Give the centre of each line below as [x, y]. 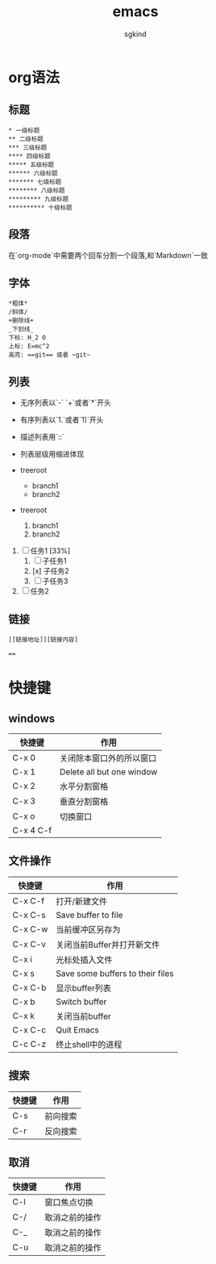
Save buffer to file [89, 915]
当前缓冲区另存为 [88, 929]
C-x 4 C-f [32, 830]
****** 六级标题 [33, 173]
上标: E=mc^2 [29, 346]
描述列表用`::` [42, 437]
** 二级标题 [26, 139]
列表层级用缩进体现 [52, 454]
